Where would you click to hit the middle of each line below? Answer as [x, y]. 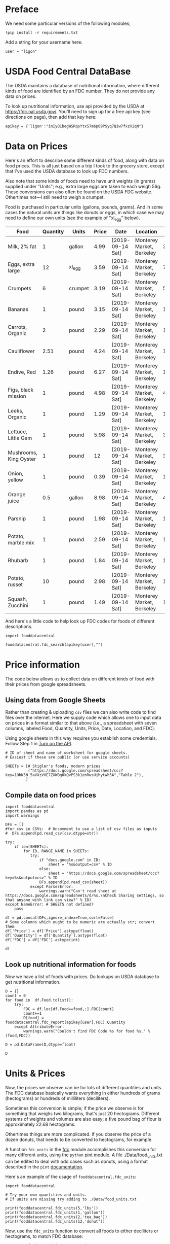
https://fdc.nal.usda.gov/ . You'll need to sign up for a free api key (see [78, 111]
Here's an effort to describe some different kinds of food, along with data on [85, 160]
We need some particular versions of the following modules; [68, 23]
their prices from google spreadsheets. [46, 684]
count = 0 [16, 995]
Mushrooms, [23, 453]
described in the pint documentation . [44, 1167]
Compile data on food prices [51, 795]
